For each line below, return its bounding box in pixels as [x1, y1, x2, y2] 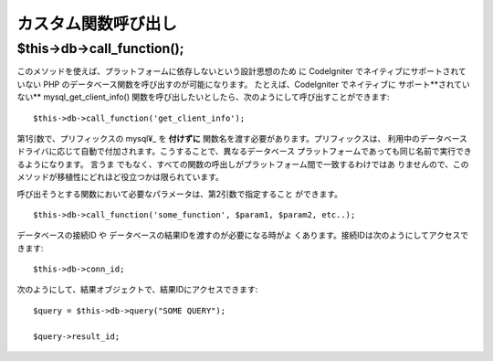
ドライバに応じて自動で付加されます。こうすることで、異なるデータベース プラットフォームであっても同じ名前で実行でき [16, 146, 472, 157]
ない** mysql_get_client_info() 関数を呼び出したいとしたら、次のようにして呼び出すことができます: [16, 91, 390, 102]
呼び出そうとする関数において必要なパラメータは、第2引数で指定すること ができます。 [16, 188, 342, 199]
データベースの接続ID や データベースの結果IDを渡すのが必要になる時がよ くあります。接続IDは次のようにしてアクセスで [16, 229, 469, 241]
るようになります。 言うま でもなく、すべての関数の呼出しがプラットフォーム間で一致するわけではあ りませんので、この [16, 158, 469, 169]
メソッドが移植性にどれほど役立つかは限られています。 [16, 172, 224, 183]
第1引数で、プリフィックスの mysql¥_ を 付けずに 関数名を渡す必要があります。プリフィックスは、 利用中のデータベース [16, 133, 467, 143]
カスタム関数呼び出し [16, 14, 178, 34]
